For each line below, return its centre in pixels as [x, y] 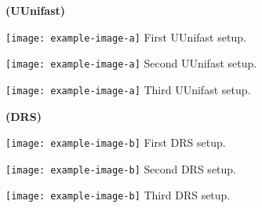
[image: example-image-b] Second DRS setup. [121, 168]
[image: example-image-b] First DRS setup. [116, 142]
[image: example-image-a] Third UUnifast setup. [128, 89]
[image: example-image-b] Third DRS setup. [118, 195]
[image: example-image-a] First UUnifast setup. [126, 36]
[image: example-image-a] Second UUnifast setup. [131, 63]
